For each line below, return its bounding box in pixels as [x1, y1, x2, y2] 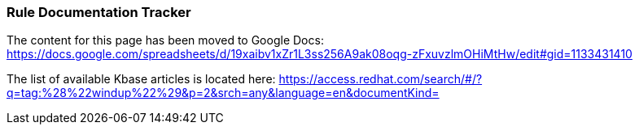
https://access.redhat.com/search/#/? [278, 72, 483, 87]
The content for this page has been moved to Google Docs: [7, 33, 324, 48]
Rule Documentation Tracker [7, 4, 191, 20]
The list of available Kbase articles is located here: [7, 72, 276, 87]
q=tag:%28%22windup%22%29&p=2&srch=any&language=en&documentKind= [7, 86, 440, 100]
